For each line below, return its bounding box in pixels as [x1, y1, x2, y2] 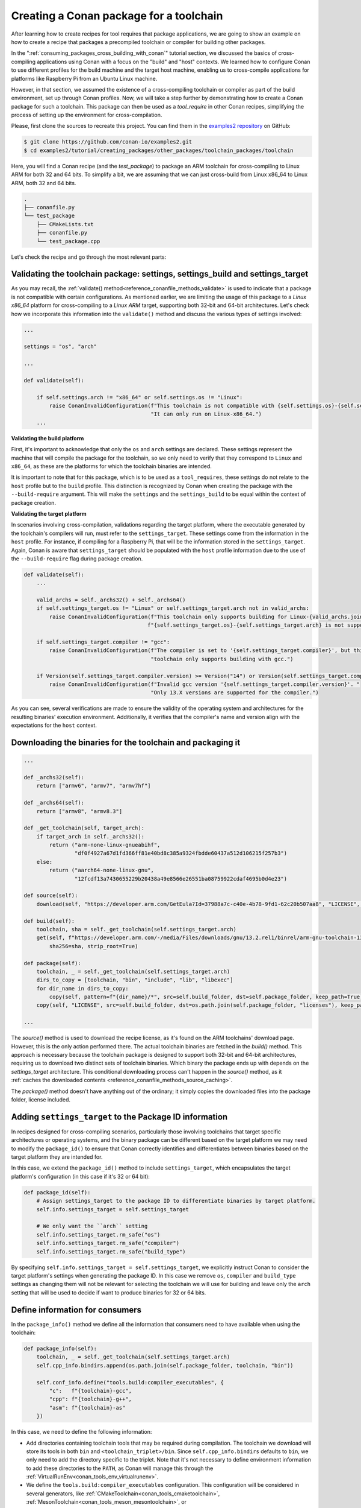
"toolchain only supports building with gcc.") [150, 655, 294, 662]
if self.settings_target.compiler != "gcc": [36, 639, 170, 645]
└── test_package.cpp [36, 238, 100, 244]
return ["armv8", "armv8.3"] [36, 808, 123, 814]
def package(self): [23, 960, 81, 966]
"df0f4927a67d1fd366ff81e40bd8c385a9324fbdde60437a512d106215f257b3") [74, 850, 288, 857]
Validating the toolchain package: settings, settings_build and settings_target [11, 269, 309, 279]
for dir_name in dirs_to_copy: [36, 985, 129, 992]
